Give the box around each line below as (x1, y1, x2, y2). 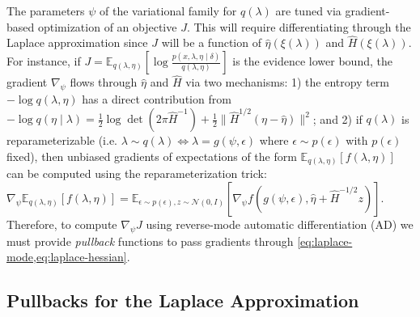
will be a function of (161, 34, 261, 51)
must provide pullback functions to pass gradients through (6, 232, 294, 249)
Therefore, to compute (6, 216, 117, 233)
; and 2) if (312, 110, 363, 127)
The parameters (6, 2, 85, 19)
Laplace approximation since (6, 34, 148, 51)
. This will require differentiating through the (186, 18, 411, 35)
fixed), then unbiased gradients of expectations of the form (6, 147, 297, 164)
